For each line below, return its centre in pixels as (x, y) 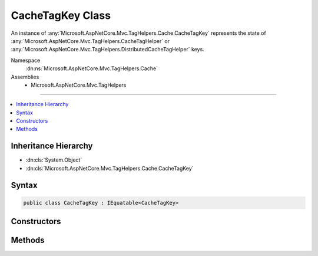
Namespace (26, 60)
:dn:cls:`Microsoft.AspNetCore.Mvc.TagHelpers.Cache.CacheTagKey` (110, 168)
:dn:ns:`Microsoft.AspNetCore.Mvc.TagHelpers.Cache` (92, 68)
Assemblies (25, 77)
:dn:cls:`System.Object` (54, 160)
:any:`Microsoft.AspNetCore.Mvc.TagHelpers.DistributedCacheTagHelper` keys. (107, 50)
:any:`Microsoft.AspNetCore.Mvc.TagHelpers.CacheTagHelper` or (90, 41)
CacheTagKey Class (61, 15)
